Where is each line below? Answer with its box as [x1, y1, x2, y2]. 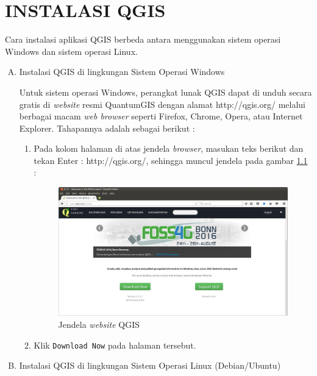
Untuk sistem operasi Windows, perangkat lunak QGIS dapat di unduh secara [19, 85, 312, 98]
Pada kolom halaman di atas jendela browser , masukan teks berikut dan [34, 142, 304, 155]
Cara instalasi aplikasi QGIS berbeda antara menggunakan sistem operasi [5, 33, 281, 46]
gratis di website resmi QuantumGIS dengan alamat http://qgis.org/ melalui [19, 98, 306, 110]
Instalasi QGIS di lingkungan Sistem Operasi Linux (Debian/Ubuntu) [19, 359, 281, 372]
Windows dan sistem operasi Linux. [5, 44, 138, 57]
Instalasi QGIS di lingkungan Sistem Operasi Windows [19, 65, 225, 78]
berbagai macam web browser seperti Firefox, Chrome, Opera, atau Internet [19, 110, 303, 122]
